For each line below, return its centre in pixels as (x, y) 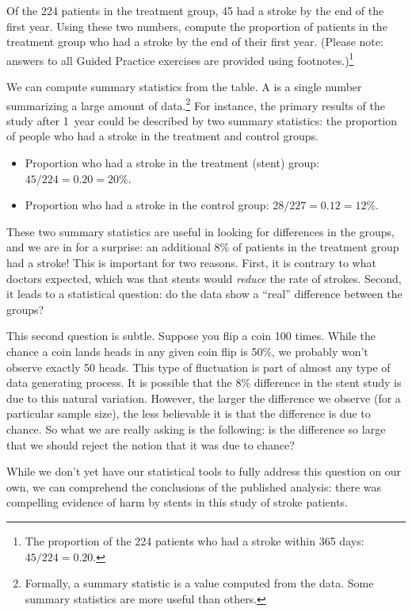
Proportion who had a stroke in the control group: (147, 205)
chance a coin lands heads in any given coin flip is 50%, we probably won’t (187, 351)
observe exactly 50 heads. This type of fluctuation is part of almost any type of (198, 367)
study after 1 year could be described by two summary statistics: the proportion (202, 120)
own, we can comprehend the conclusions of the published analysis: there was (194, 486)
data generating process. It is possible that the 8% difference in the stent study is (204, 382)
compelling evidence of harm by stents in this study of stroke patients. (177, 502)
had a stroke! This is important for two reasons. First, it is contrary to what (191, 263)
